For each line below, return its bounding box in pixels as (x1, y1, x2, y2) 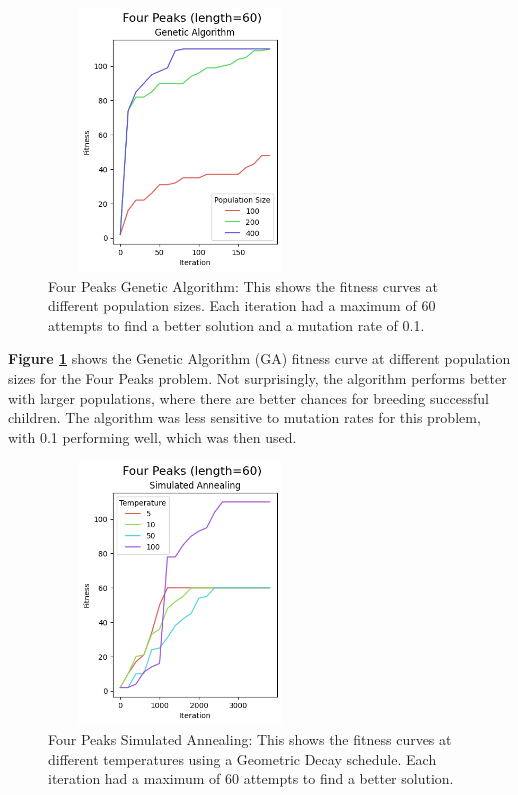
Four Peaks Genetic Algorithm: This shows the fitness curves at (48, 275, 438, 296)
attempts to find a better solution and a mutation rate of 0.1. (48, 314, 425, 335)
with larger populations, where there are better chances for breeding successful (8, 387, 489, 408)
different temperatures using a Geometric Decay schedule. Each (48, 748, 437, 769)
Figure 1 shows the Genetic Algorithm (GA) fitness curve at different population (8, 348, 511, 369)
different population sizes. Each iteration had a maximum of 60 (48, 295, 436, 316)
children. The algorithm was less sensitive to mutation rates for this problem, (8, 407, 481, 428)
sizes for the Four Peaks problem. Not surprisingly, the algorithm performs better (8, 367, 507, 388)
